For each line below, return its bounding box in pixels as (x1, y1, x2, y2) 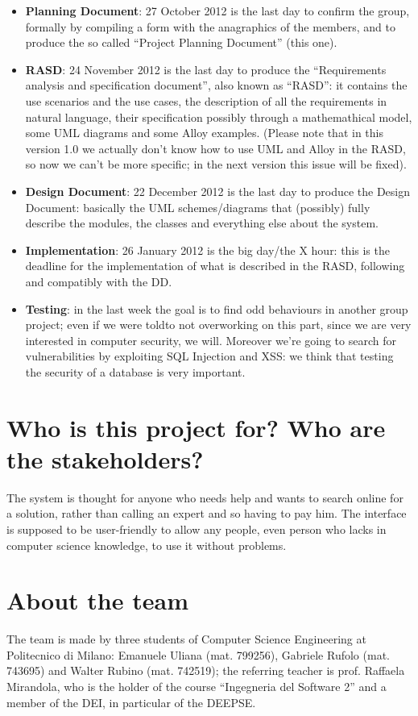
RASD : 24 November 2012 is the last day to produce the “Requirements (25, 60, 387, 77)
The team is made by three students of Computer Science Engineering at (6, 631, 366, 647)
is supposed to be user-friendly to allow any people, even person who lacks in (6, 520, 387, 537)
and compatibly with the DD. (25, 273, 172, 289)
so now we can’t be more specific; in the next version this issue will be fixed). (25, 156, 407, 173)
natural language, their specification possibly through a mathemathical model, (25, 108, 412, 125)
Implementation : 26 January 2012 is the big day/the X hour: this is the (25, 241, 390, 258)
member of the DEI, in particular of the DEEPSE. (6, 693, 256, 710)
